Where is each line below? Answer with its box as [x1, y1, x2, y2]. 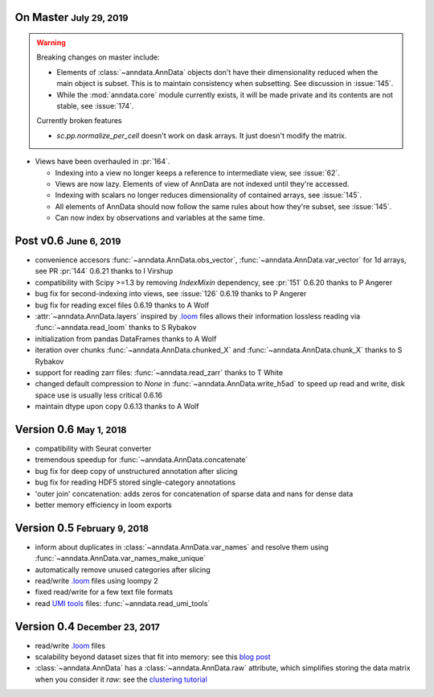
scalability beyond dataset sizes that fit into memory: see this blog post [35, 652, 271, 662]
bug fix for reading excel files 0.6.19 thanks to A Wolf [35, 300, 209, 310]
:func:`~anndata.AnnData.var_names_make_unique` [35, 554, 207, 563]
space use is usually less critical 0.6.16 [35, 390, 162, 400]
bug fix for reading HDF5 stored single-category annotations [35, 477, 236, 487]
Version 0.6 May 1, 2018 [14, 423, 127, 436]
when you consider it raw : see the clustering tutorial [35, 674, 208, 684]
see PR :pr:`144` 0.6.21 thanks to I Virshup [35, 266, 174, 276]
